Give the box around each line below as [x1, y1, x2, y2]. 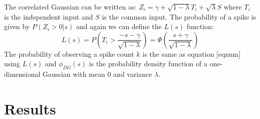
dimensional [4, 69, 41, 79]
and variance [113, 69, 152, 79]
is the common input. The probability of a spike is [102, 11, 256, 22]
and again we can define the [76, 21, 162, 32]
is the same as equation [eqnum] [142, 48, 241, 59]
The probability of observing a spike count [4, 48, 134, 59]
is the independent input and [4, 11, 93, 22]
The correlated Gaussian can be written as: [4, 2, 137, 12]
